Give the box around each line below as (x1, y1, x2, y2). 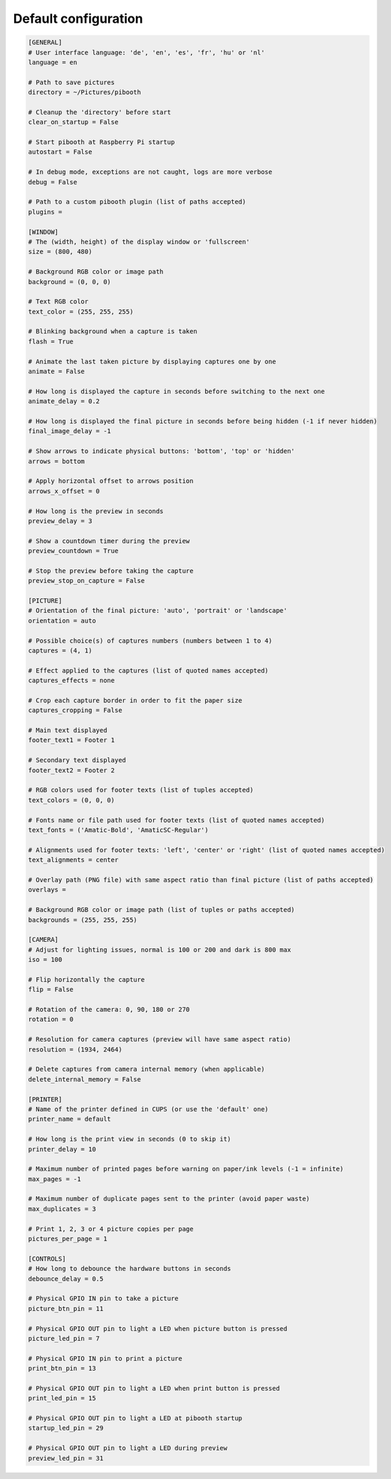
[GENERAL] (28, 38, 63, 46)
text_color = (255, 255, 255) (28, 307, 134, 316)
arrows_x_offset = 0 (28, 487, 100, 495)
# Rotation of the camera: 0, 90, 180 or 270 (28, 1005, 190, 1014)
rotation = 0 (28, 1015, 74, 1024)
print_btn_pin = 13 (28, 1364, 96, 1373)
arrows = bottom (28, 457, 85, 465)
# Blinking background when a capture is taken (28, 328, 197, 336)
